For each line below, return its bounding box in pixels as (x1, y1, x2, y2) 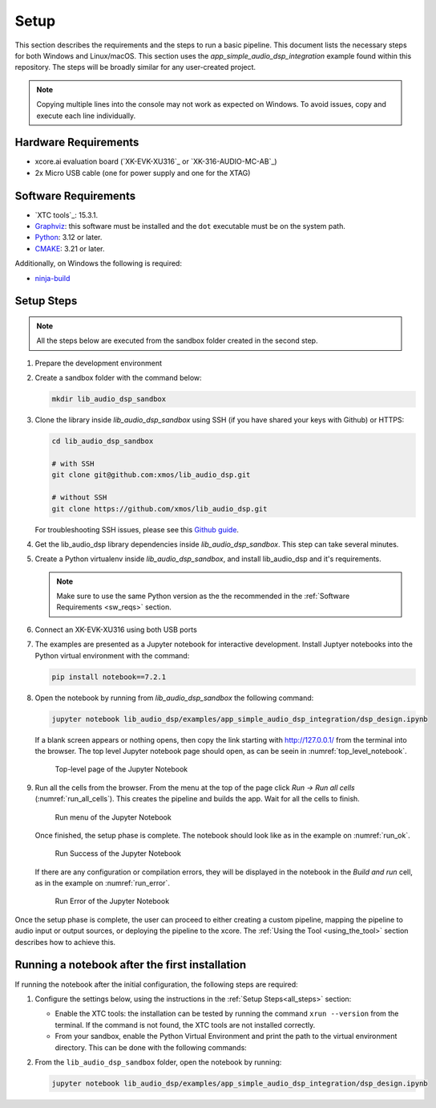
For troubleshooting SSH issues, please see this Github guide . (34, 524, 240, 534)
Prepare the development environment (34, 358, 163, 368)
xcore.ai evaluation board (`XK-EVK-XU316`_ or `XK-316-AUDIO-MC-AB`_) (34, 157, 277, 166)
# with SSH (51, 458, 95, 468)
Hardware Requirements (14, 136, 139, 149)
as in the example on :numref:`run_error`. (34, 878, 170, 888)
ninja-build (34, 273, 71, 283)
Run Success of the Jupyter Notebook (54, 849, 182, 858)
